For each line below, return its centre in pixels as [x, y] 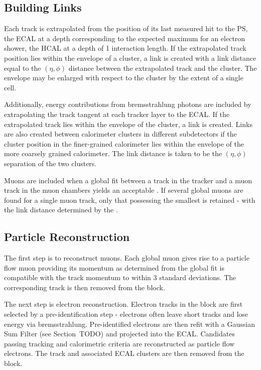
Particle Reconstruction [67, 237]
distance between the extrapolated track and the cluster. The [163, 68]
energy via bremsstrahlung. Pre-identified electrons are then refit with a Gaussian [129, 324]
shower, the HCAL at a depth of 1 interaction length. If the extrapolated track [125, 48]
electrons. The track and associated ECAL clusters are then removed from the [124, 353]
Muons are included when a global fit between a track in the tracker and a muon [128, 180]
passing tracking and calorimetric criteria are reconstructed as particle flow [119, 343]
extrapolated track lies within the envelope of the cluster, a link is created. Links [128, 124]
